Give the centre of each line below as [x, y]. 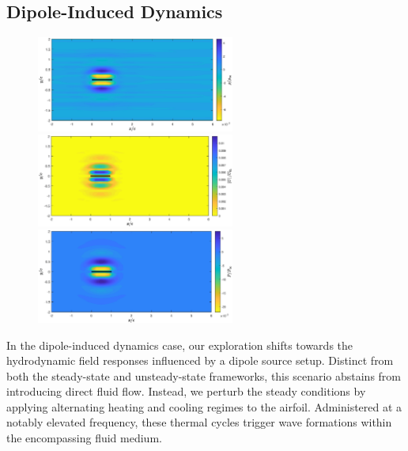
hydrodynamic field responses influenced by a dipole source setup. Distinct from [200, 360]
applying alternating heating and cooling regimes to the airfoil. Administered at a [204, 406]
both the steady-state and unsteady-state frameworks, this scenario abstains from [204, 375]
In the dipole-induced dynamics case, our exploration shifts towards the [180, 345]
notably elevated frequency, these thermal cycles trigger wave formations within [199, 422]
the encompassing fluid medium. [84, 438]
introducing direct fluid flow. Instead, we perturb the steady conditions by [186, 391]
